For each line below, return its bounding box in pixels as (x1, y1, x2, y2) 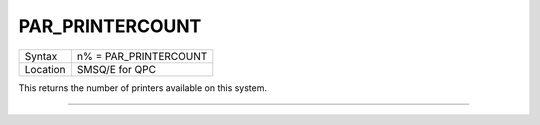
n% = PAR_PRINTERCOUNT (76, 49, 208, 63)
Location (24, 62, 66, 76)
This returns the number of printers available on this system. (18, 81, 268, 94)
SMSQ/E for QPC (76, 62, 157, 76)
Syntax (24, 49, 58, 63)
